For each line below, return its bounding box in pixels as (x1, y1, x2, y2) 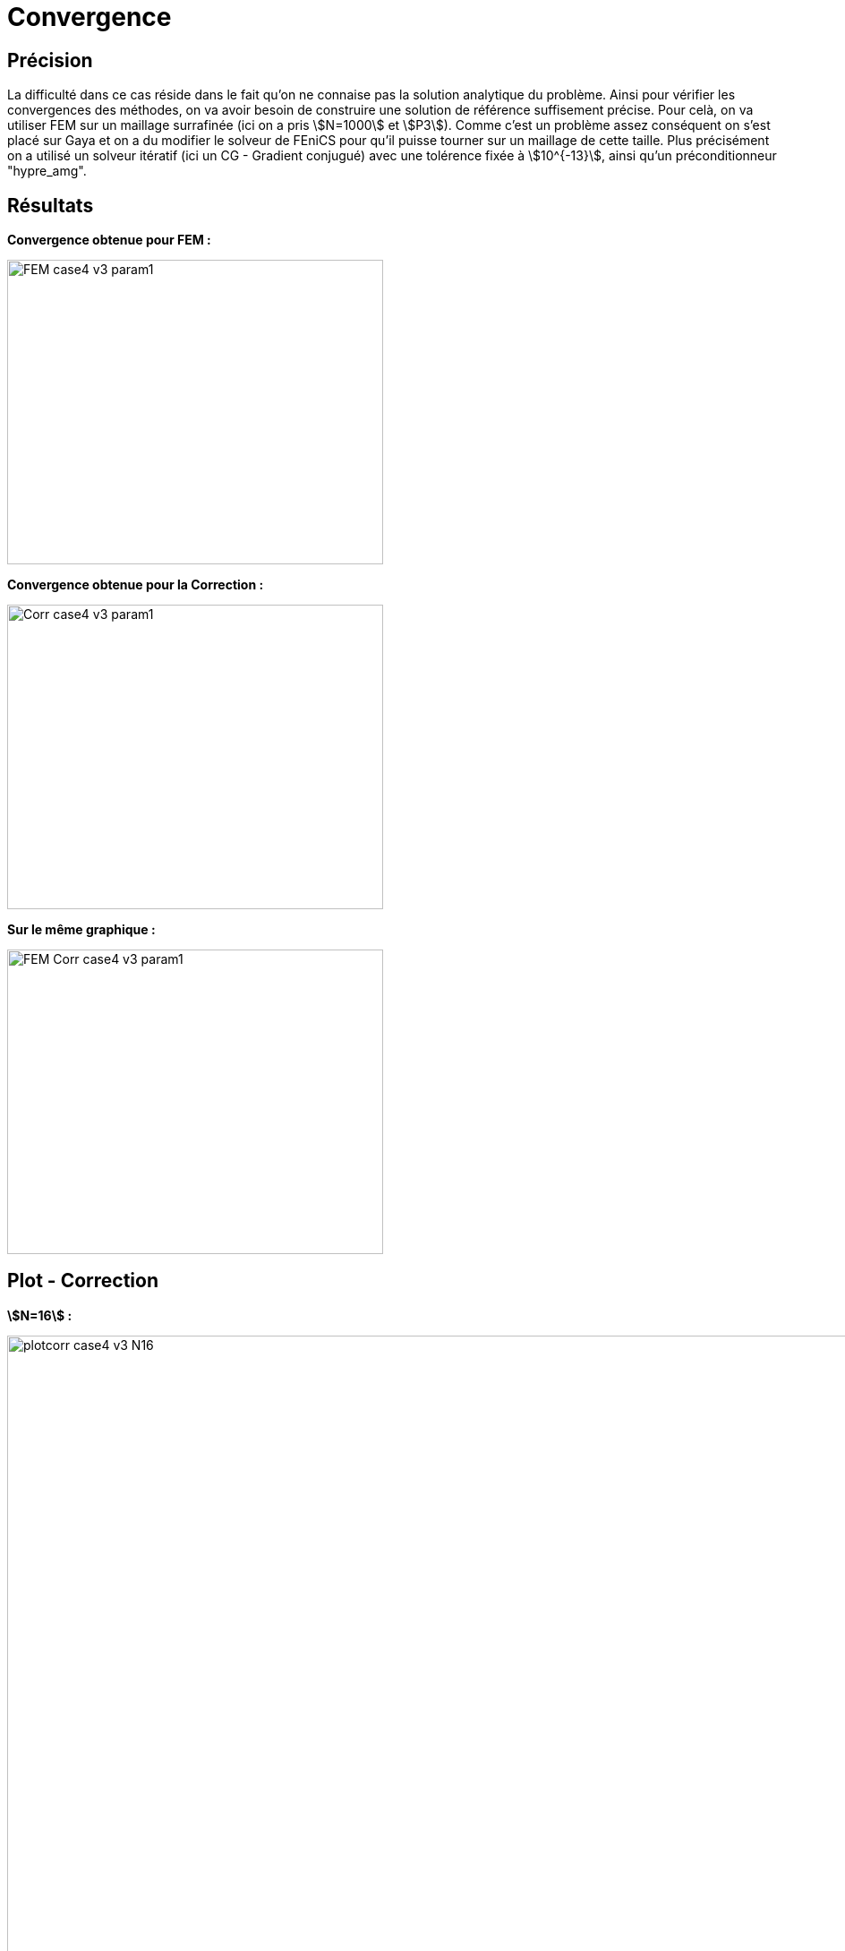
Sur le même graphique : (7, 922, 156, 938)
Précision (7, 48, 93, 72)
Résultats (7, 193, 94, 217)
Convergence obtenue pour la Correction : (7, 577, 264, 593)
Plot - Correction (7, 1269, 158, 1293)
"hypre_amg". (7, 163, 87, 179)
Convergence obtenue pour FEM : (7, 232, 211, 248)
